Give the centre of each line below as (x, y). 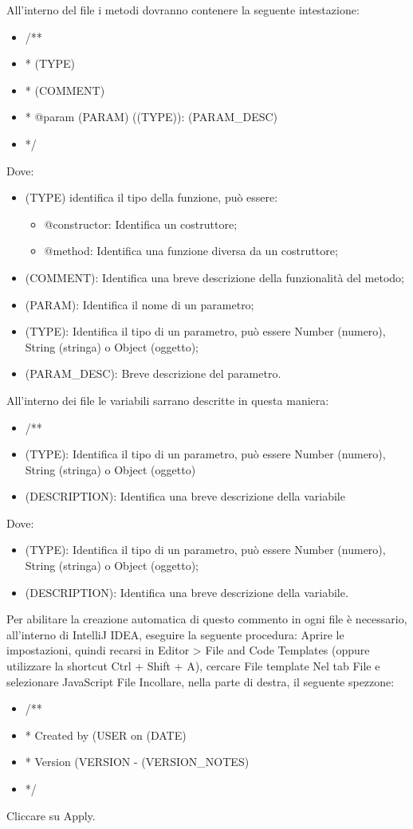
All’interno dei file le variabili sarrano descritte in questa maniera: (168, 400)
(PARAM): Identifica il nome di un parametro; (140, 304)
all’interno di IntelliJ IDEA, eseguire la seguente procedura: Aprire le (175, 634)
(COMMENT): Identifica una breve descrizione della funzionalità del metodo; (215, 277)
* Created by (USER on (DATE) (106, 735)
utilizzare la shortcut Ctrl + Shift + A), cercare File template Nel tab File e (193, 666)
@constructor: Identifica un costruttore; (141, 224)
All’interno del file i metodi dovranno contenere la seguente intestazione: (183, 10)
